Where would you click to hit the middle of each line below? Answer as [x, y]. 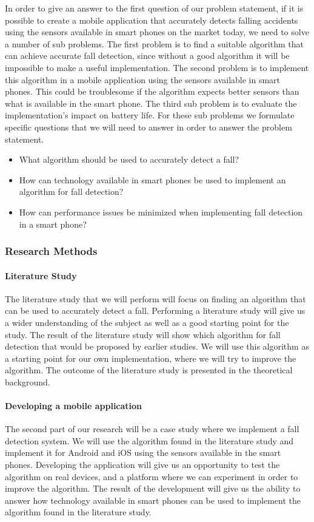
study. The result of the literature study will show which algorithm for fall [143, 334]
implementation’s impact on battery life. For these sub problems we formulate [150, 115]
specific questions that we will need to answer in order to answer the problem [149, 127]
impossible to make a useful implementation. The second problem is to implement [157, 67]
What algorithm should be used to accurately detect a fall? [129, 159]
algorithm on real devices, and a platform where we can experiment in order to [152, 476]
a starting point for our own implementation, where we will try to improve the [151, 358]
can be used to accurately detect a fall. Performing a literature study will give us [155, 310]
